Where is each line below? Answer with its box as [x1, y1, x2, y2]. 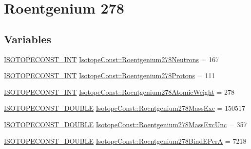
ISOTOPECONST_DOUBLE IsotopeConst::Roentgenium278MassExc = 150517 [4, 103, 246, 113]
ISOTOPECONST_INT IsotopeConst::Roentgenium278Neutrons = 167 [4, 54, 219, 64]
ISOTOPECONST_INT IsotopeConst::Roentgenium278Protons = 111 [4, 70, 215, 81]
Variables [4, 31, 52, 46]
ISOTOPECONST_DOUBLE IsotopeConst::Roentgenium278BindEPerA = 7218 [4, 135, 247, 146]
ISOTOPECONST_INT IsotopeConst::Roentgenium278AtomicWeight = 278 [4, 86, 234, 97]
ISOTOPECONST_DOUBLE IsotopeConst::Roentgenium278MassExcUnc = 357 [4, 119, 247, 129]
